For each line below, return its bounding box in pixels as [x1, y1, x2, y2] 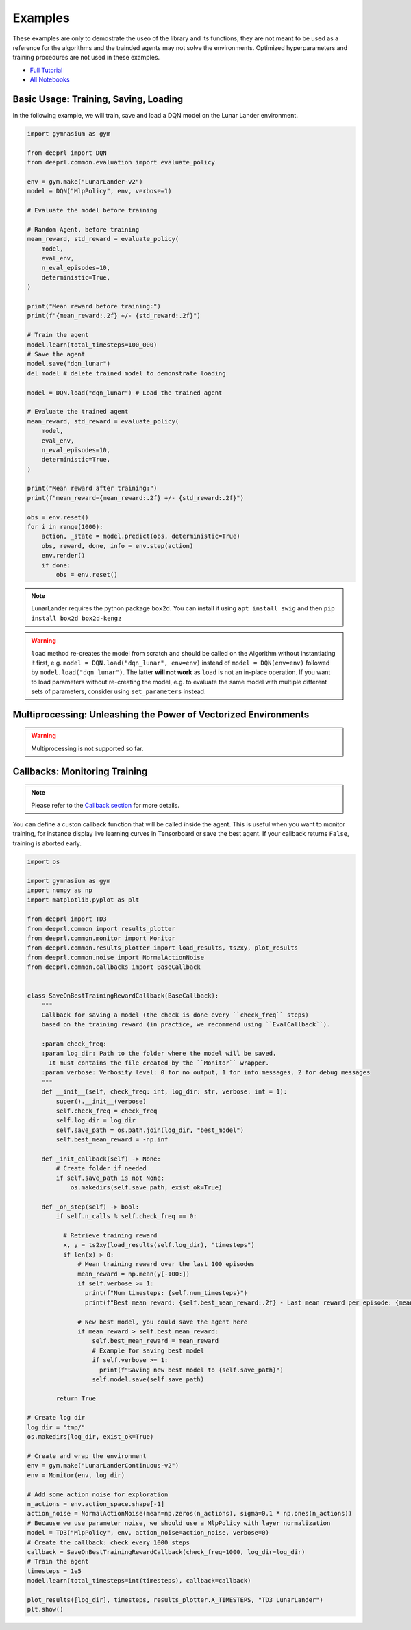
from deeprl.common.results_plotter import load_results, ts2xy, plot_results [27, 944, 298, 952]
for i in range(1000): [27, 523, 103, 531]
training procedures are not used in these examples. [12, 53, 160, 62]
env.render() [41, 552, 86, 560]
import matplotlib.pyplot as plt [27, 896, 140, 904]
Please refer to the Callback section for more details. [31, 801, 179, 809]
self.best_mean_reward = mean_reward [92, 1337, 219, 1345]
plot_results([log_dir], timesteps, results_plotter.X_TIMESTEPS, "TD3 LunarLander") [27, 1596, 323, 1603]
